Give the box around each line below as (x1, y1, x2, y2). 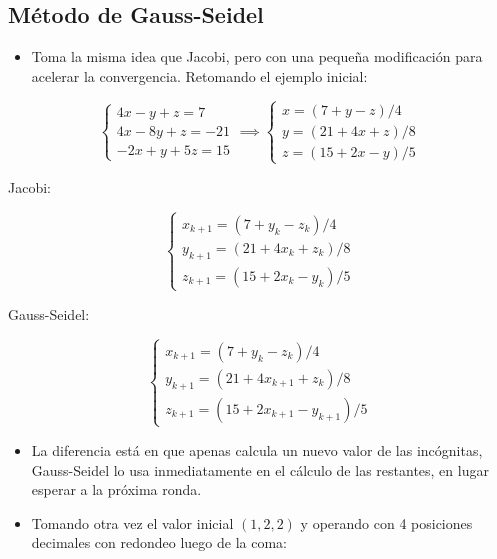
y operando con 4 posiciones (300, 512, 473, 533)
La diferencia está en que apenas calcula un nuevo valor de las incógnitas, (31, 439, 483, 460)
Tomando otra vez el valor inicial (31, 512, 234, 533)
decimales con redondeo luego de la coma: (31, 532, 287, 553)
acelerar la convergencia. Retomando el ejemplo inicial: (31, 65, 368, 86)
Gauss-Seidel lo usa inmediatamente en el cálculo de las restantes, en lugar (31, 459, 489, 480)
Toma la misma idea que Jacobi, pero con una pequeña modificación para (31, 46, 483, 67)
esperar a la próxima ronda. (31, 479, 202, 500)
